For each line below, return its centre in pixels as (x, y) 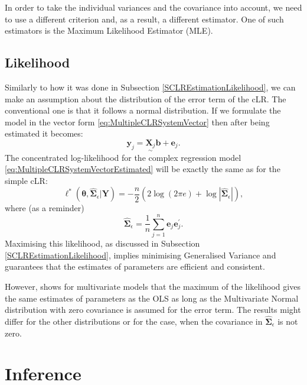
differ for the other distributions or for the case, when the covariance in (134, 321)
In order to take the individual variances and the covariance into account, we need (153, 7)
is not (288, 321)
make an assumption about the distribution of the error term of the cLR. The (146, 98)
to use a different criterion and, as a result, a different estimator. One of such (144, 19)
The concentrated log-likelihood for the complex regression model (123, 157)
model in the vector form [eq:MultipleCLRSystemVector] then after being (137, 122)
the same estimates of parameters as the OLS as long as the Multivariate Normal (152, 298)
